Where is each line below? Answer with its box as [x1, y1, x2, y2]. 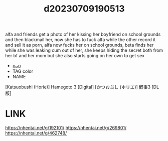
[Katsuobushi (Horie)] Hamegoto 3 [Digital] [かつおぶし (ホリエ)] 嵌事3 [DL [5, 84, 159, 90]
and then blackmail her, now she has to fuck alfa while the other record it [5, 37, 156, 43]
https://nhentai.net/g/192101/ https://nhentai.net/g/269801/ [5, 125, 127, 131]
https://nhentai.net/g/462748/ [5, 130, 67, 136]
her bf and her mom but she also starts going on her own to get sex [5, 53, 144, 59]
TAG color [12, 68, 34, 74]
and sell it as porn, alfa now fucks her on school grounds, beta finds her [5, 42, 154, 48]
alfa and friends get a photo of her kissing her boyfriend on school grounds [5, 31, 161, 38]
